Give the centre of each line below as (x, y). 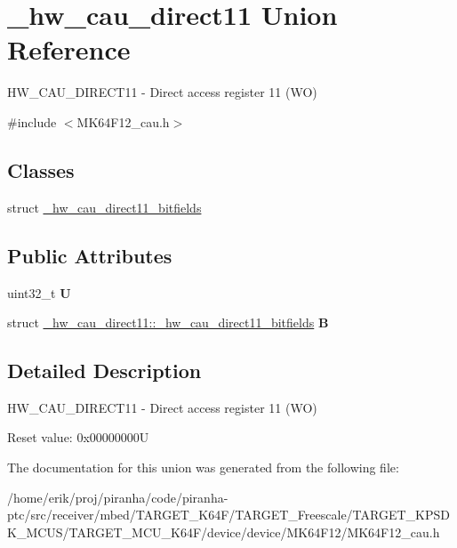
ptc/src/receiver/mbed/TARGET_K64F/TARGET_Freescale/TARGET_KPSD (228, 515)
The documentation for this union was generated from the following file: (203, 467)
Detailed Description (104, 371)
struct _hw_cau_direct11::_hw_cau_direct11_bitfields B (168, 322)
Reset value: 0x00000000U (78, 437)
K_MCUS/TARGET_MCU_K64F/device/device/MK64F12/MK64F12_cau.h (224, 532)
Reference (69, 49)
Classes (41, 169)
